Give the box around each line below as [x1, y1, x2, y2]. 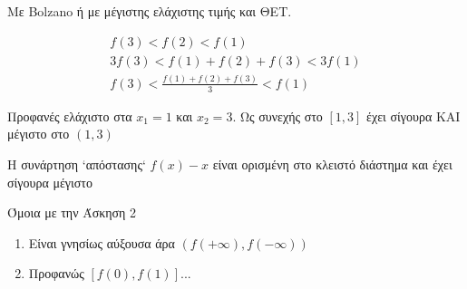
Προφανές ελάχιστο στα [7, 106, 132, 125]
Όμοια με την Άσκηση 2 [7, 203, 137, 222]
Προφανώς [28, 264, 84, 283]
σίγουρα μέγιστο [7, 172, 92, 191]
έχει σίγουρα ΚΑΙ [366, 106, 461, 125]
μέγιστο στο [7, 124, 70, 143]
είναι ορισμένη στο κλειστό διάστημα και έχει [212, 155, 452, 174]
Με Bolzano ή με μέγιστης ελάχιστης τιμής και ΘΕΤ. [7, 2, 292, 20]
